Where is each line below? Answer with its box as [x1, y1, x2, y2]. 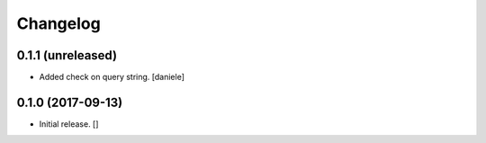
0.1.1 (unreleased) [16, 48, 117, 63]
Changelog [16, 13, 101, 33]
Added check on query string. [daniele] [39, 72, 184, 83]
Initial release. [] [39, 118, 99, 130]
